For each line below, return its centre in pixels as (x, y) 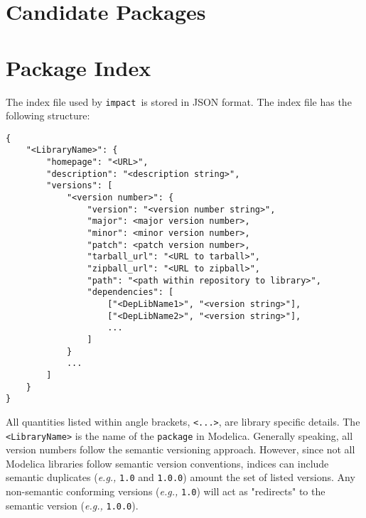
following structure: (48, 115)
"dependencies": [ (130, 292)
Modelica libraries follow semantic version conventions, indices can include (167, 463)
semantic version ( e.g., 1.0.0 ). (72, 505)
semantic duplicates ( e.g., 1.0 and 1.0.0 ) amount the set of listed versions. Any (181, 477)
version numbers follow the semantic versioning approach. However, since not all (181, 449)
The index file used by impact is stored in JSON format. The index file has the (179, 101)
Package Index (79, 67)
